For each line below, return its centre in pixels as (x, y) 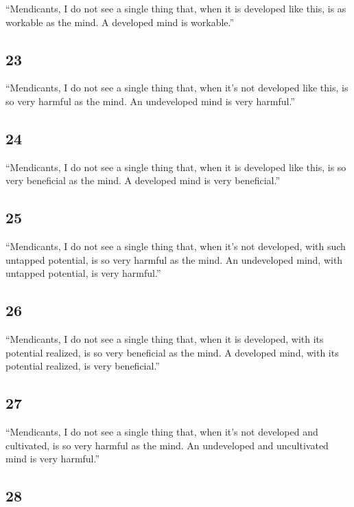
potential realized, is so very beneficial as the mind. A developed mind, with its (172, 352)
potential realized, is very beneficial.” (83, 366)
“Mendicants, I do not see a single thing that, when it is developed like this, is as (176, 8)
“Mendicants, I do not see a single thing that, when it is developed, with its (165, 339)
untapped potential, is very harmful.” (83, 273)
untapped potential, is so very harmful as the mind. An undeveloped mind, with (174, 259)
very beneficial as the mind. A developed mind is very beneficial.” (143, 180)
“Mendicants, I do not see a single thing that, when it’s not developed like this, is (177, 88)
